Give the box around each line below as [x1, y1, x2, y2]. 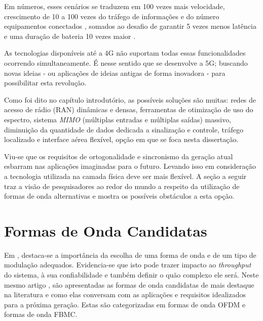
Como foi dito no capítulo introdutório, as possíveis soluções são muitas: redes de [4, 94, 256, 105]
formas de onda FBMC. [4, 309, 78, 319]
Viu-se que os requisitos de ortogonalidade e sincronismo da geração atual [4, 151, 233, 161]
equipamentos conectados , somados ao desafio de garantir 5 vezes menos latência [4, 21, 256, 31]
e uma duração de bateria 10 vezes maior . [4, 30, 136, 41]
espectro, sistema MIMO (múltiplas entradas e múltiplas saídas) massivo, [4, 114, 232, 124]
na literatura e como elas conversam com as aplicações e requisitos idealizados [4, 289, 246, 300]
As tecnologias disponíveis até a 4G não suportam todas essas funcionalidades [4, 48, 246, 58]
